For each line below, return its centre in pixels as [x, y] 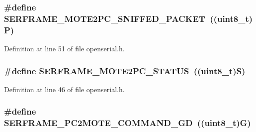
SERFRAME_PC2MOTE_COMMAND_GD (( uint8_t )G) [128, 123]
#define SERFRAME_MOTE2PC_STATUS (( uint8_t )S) [125, 70]
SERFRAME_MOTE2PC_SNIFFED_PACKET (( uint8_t [127, 18]
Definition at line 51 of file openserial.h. [64, 49]
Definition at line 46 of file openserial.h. [64, 89]
